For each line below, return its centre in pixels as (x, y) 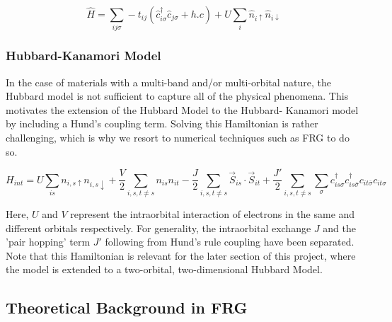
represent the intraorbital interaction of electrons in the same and (213, 213)
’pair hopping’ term (48, 242)
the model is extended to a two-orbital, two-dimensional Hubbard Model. (164, 269)
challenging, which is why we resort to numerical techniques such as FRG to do (178, 137)
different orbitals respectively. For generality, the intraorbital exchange (158, 228)
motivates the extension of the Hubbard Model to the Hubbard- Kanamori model (182, 109)
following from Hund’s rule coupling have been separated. (230, 242)
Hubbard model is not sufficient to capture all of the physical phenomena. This (177, 96)
